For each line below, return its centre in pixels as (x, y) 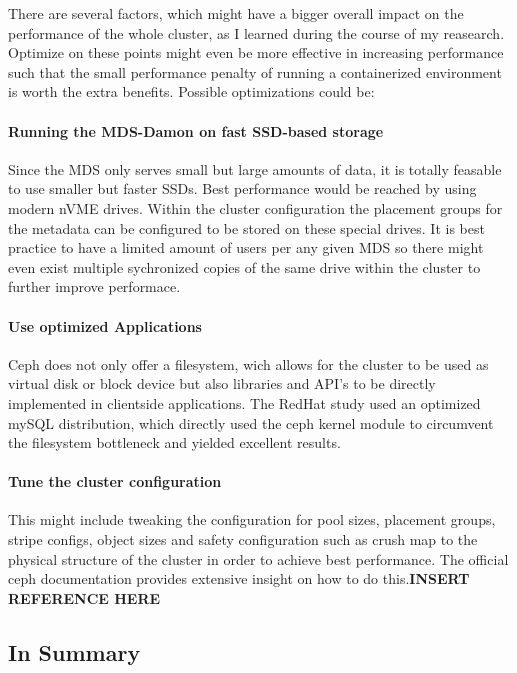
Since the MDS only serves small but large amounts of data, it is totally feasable (255, 168)
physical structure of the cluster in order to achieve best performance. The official (258, 558)
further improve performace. (94, 286)
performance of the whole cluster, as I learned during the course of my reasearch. (256, 32)
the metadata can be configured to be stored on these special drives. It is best (246, 227)
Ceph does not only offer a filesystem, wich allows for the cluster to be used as (248, 363)
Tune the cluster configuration (115, 481)
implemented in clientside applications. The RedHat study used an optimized (244, 402)
